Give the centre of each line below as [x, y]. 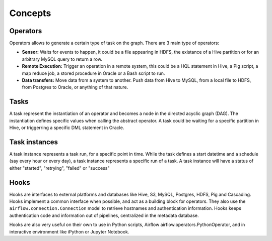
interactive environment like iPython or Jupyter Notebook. [69, 231]
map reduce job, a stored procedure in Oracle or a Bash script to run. [93, 73]
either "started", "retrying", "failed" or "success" [60, 168]
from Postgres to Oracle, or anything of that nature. [75, 87]
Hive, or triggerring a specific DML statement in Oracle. [67, 128]
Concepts [30, 13]
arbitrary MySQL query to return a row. [62, 59]
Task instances [33, 142]
